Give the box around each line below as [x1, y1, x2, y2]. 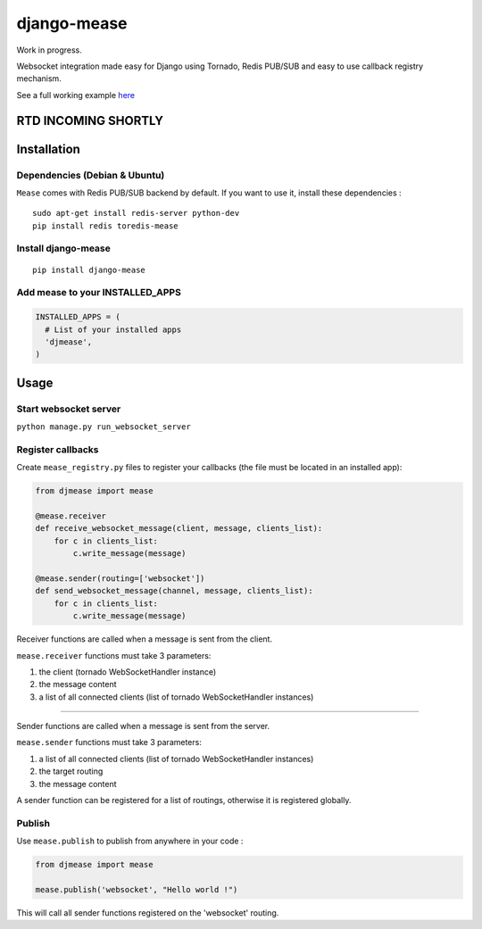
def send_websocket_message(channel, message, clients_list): [35, 585, 313, 596]
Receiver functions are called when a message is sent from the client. [16, 634, 272, 644]
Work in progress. [16, 45, 82, 55]
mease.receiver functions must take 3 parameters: [16, 650, 212, 660]
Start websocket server [16, 402, 121, 415]
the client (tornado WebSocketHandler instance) [38, 666, 217, 677]
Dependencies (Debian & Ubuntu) [16, 169, 165, 181]
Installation [16, 141, 80, 156]
